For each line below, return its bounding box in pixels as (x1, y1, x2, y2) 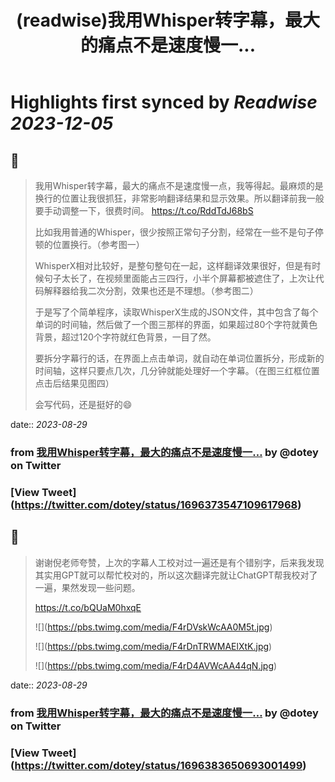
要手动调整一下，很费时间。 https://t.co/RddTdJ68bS (34, 205, 254, 216)
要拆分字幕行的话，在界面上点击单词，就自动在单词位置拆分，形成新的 (34, 352, 325, 364)
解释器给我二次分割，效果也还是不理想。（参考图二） (43, 285, 259, 296)
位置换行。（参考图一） (52, 239, 145, 250)
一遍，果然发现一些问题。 (34, 581, 141, 593)
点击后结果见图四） (34, 377, 115, 389)
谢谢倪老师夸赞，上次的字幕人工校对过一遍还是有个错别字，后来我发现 (34, 556, 325, 568)
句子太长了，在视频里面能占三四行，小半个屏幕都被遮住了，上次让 (43, 272, 316, 284)
